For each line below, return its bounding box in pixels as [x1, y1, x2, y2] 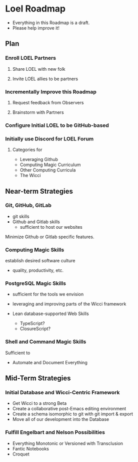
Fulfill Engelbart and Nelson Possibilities [5, 429, 105, 436]
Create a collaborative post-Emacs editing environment [12, 406, 126, 412]
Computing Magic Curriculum [19, 162, 81, 168]
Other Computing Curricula [19, 167, 76, 173]
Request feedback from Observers [12, 99, 84, 105]
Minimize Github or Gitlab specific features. [5, 234, 94, 240]
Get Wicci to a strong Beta [12, 400, 67, 406]
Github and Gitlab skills [12, 219, 60, 225]
